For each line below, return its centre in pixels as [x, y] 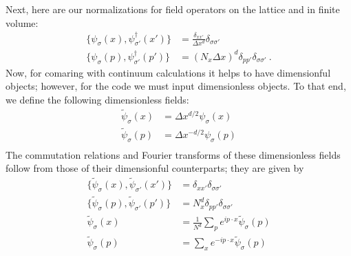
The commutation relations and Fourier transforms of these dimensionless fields [173, 154]
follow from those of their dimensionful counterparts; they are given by [155, 168]
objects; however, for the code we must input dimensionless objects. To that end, [176, 86]
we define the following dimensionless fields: [97, 99]
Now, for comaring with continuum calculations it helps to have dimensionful [168, 72]
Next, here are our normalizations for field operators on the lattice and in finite [173, 9]
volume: [22, 22]
